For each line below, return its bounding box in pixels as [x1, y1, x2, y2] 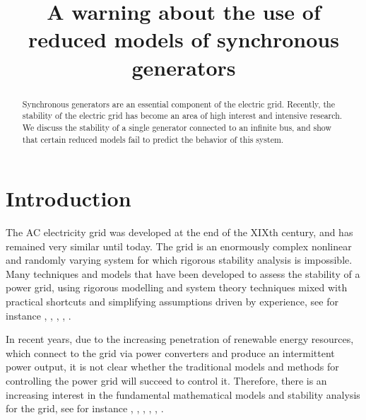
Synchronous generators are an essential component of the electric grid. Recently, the [22, 98, 336, 110]
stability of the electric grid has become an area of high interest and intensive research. [22, 110, 343, 122]
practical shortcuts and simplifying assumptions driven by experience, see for [6, 294, 338, 309]
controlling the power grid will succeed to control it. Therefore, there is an [6, 373, 327, 388]
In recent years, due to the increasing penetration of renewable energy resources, [6, 332, 354, 346]
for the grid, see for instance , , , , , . [6, 401, 164, 416]
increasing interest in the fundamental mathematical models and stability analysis [6, 387, 360, 402]
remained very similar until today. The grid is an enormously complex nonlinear [6, 238, 352, 253]
